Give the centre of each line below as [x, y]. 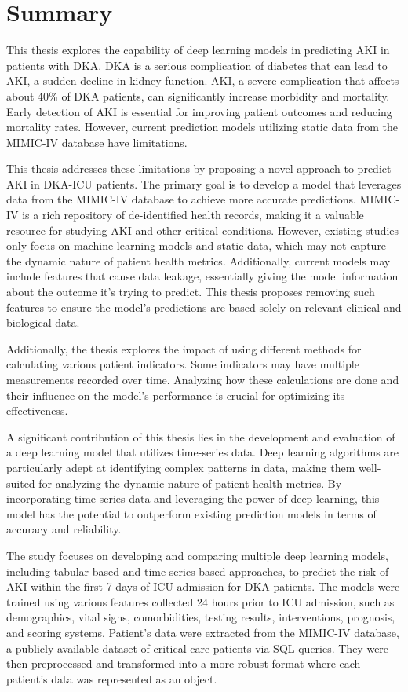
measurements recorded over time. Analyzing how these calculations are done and [203, 379]
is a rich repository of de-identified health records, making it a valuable [193, 215]
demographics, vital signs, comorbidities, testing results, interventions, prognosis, [201, 617]
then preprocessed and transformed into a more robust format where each [184, 663]
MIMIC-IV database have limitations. [97, 142]
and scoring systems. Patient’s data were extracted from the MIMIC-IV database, [203, 632]
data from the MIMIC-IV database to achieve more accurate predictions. [181, 199]
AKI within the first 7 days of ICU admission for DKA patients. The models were [203, 586]
